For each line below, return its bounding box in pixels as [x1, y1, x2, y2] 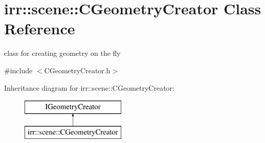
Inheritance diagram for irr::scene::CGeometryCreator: [4, 82, 175, 93]
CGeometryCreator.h [44, 65, 111, 75]
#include [4, 65, 33, 75]
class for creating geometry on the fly [4, 48, 121, 58]
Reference [4, 18, 75, 39]
